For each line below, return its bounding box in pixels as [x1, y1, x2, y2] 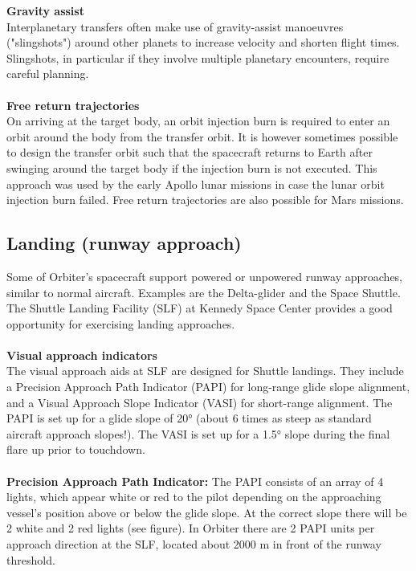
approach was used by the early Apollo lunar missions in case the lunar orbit [6, 175, 385, 192]
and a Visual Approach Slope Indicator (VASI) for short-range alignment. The [6, 394, 393, 410]
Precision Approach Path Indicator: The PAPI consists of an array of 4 [6, 472, 384, 489]
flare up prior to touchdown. [6, 441, 145, 458]
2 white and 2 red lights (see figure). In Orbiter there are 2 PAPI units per [6, 520, 375, 536]
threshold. [6, 551, 55, 568]
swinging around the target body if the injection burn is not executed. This [6, 159, 377, 176]
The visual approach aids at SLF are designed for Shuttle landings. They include [6, 362, 404, 379]
